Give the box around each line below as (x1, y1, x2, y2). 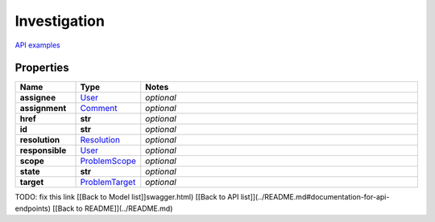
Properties (14, 61, 69, 75)
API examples (14, 40, 60, 50)
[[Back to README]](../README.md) (52, 203, 173, 213)
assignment (19, 103, 67, 114)
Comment (80, 103, 118, 114)
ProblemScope (80, 155, 137, 166)
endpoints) (14, 203, 52, 213)
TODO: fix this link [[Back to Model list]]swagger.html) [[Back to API (14, 192, 239, 202)
